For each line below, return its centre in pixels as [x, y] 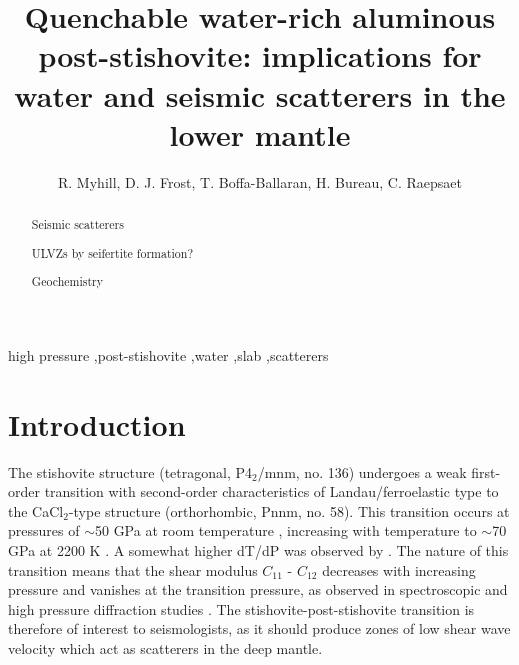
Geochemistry [67, 281]
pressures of [44, 530]
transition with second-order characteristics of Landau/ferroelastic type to [271, 491]
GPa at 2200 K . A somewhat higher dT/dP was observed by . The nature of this [258, 549]
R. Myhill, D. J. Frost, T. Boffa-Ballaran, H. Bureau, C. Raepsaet [260, 181]
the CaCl [36, 510]
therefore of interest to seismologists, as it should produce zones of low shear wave [259, 628]
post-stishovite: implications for [260, 55]
